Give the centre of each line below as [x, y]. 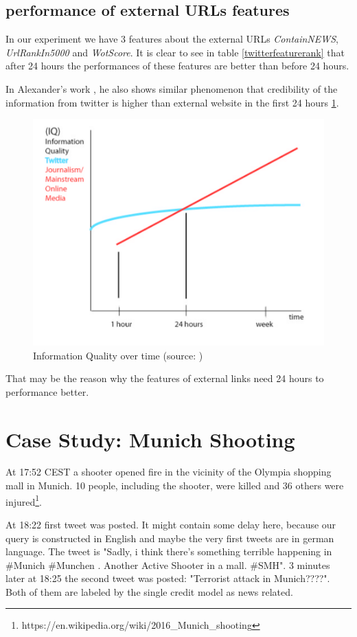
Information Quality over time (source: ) [118, 355]
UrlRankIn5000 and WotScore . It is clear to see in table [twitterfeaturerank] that [175, 52]
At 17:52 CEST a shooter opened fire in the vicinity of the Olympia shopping [169, 472]
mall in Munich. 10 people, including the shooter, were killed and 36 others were [175, 485]
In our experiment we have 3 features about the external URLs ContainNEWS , [172, 39]
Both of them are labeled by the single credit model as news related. [149, 591]
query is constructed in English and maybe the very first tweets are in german [170, 538]
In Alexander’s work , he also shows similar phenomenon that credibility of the [172, 88]
